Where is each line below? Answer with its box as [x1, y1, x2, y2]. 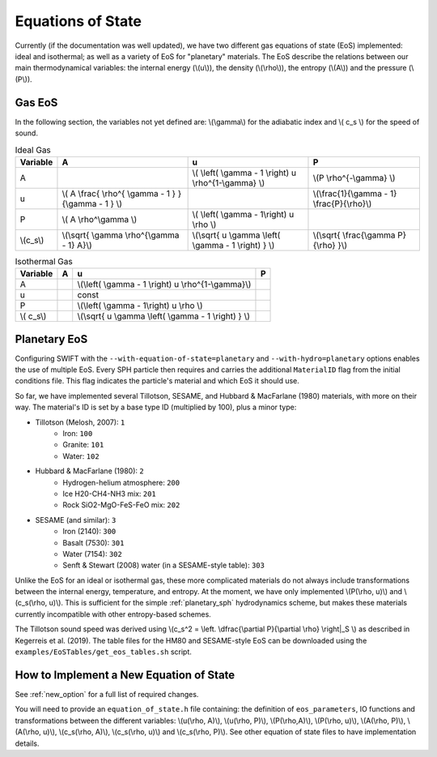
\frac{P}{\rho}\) [312, 198, 372, 209]
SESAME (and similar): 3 [35, 515, 117, 524]
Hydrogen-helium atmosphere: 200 [62, 477, 180, 487]
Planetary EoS [15, 332, 88, 346]
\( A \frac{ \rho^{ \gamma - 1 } [62, 187, 176, 199]
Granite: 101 [62, 440, 104, 450]
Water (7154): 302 [62, 549, 123, 558]
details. [15, 738, 40, 748]
